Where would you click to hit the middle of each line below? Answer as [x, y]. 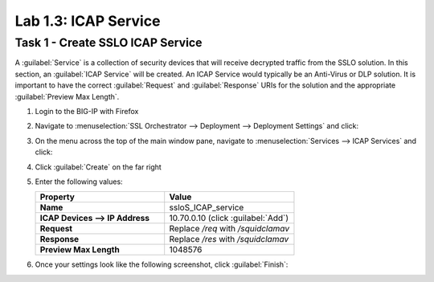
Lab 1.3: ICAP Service [88, 21]
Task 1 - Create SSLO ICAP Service [108, 43]
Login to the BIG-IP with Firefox [87, 111]
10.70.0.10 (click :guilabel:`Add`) [229, 219]
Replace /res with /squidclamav [229, 239]
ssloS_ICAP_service [207, 207]
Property [57, 197]
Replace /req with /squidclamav [229, 229]
